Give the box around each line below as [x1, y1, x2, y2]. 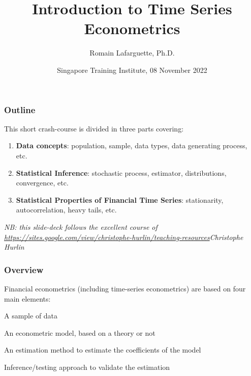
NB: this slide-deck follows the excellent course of [4, 221, 158, 232]
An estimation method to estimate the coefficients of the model [4, 344, 201, 355]
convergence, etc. [16, 177, 69, 188]
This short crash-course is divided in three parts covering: [4, 123, 184, 133]
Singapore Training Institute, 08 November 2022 [57, 64, 207, 75]
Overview [4, 263, 44, 276]
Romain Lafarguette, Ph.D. [89, 47, 175, 58]
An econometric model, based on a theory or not [4, 327, 155, 338]
